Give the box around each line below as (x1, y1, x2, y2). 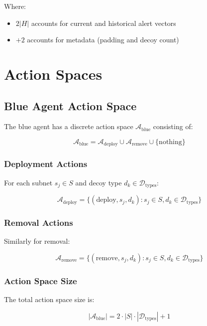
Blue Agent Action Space (4, 98, 137, 113)
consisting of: (153, 121, 193, 132)
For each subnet (4, 177, 53, 187)
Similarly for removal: (4, 236, 70, 246)
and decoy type (75, 177, 122, 187)
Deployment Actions (4, 158, 88, 170)
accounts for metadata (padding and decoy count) (27, 34, 179, 45)
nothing (159, 138, 182, 146)
